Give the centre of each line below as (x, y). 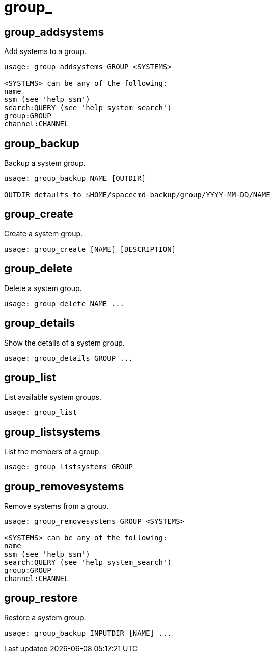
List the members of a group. (53, 452)
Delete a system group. (43, 288)
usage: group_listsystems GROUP (68, 467)
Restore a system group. (45, 617)
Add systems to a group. (45, 51)
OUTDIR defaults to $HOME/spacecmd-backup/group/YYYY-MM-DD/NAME (137, 195)
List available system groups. (53, 397)
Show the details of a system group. (64, 343)
